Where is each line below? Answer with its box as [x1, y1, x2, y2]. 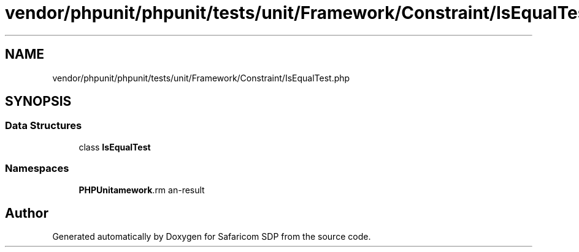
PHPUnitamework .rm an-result [79, 184, 205, 195]
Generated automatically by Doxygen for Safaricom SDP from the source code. [52, 231, 371, 242]
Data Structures [5, 119, 82, 132]
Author [5, 205, 48, 221]
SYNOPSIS [5, 94, 72, 109]
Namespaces [5, 162, 69, 175]
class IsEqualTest [79, 141, 151, 152]
